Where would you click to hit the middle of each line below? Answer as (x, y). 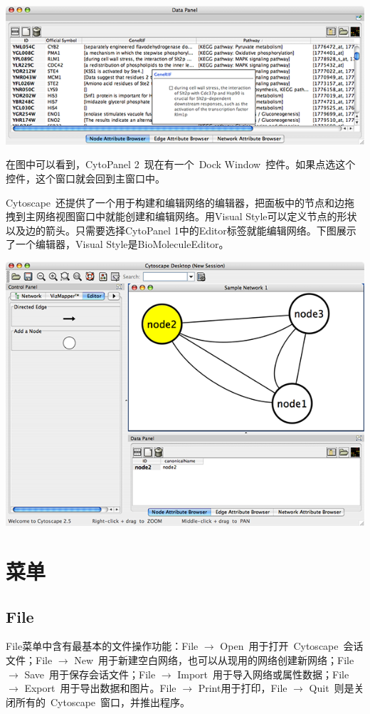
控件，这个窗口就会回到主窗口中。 (85, 178)
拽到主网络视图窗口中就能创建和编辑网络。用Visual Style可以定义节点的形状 (181, 216)
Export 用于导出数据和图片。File (100, 688)
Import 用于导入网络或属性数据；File (263, 674)
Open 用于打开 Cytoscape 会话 (292, 646)
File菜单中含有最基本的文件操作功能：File (102, 646)
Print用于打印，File (243, 688)
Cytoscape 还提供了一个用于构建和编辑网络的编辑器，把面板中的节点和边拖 (180, 202)
